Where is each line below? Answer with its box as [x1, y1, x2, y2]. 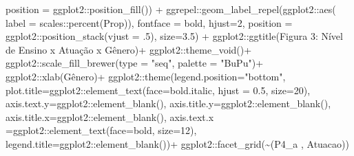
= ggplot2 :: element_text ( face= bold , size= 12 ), [6, 123, 197, 137]
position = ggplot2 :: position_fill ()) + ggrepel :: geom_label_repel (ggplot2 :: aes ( [6, 2, 336, 16]
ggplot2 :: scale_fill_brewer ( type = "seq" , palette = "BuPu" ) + [6, 56, 264, 70]
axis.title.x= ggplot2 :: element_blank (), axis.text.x [6, 109, 214, 124]
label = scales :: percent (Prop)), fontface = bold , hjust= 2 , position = [6, 15, 293, 30]
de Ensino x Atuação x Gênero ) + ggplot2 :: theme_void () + [6, 42, 252, 56]
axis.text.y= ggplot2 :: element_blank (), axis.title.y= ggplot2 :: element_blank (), [6, 96, 331, 111]
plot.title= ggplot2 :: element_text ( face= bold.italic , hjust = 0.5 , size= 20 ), [6, 82, 311, 97]
